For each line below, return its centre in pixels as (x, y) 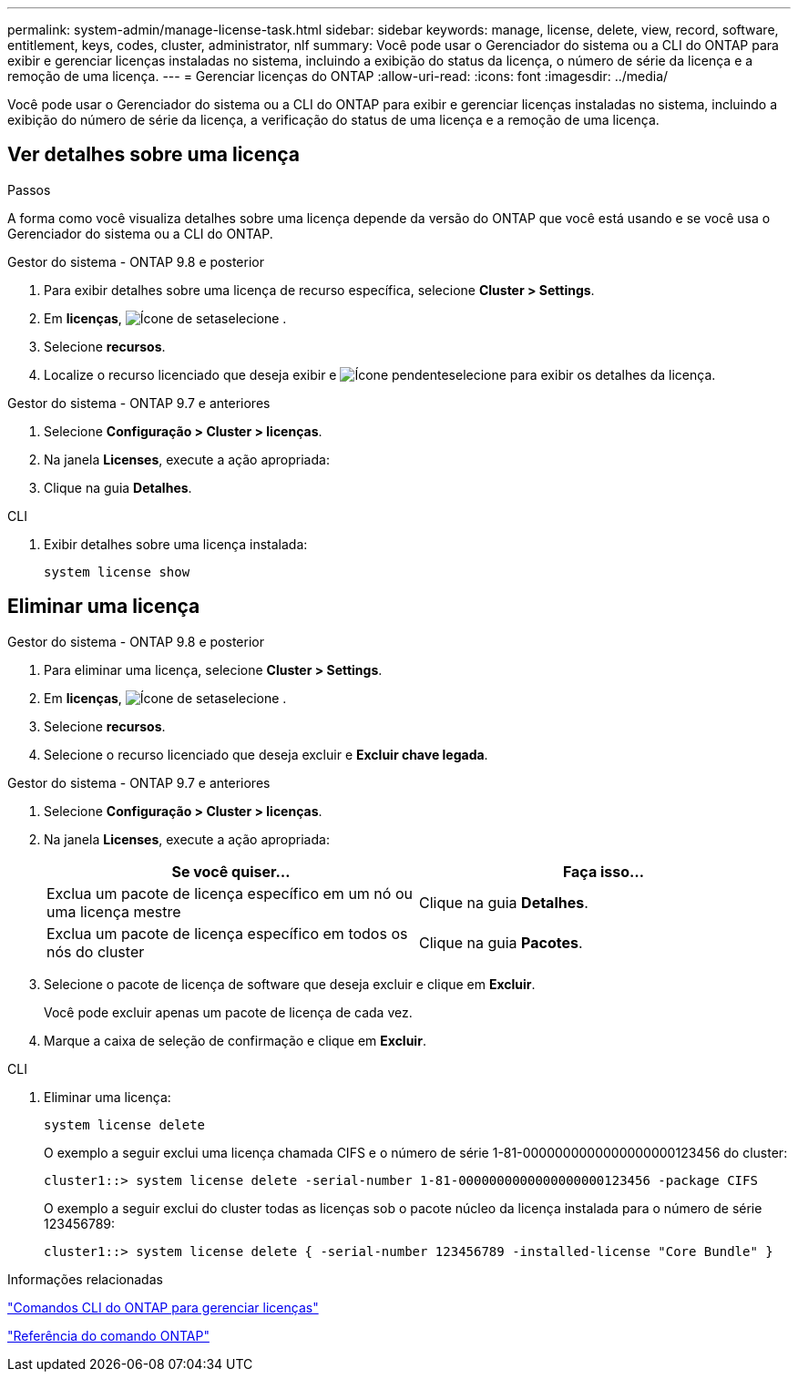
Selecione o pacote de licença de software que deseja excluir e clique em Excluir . (290, 984)
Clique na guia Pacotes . (501, 942)
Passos (29, 189)
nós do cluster (96, 951)
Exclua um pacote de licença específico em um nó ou (230, 893)
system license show (117, 572)
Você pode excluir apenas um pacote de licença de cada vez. (228, 1012)
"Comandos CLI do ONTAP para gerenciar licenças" (163, 1307)
